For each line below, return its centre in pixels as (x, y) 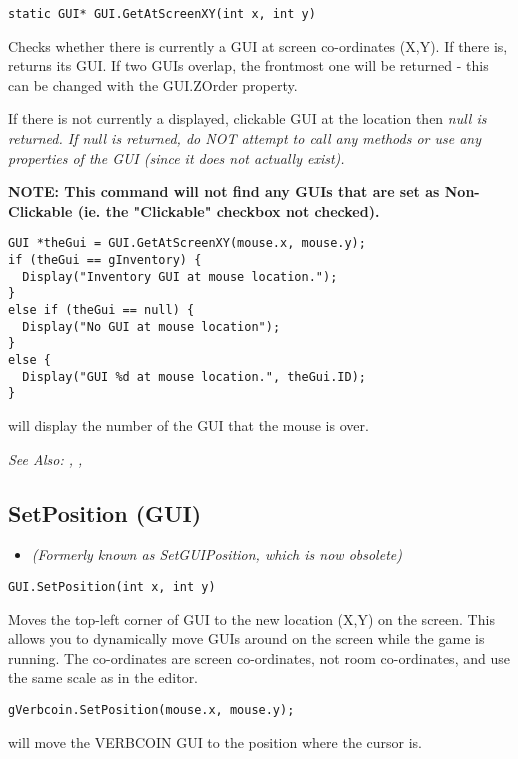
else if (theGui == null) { (101, 310)
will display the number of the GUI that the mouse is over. (188, 424)
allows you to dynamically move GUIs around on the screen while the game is (246, 638)
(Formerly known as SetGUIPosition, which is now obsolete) (216, 554)
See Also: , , (45, 458)
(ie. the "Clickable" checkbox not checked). (228, 210)
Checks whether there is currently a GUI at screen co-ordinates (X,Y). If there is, (258, 45)
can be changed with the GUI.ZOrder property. (153, 84)
